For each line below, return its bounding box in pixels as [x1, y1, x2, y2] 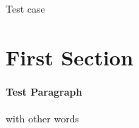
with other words [6, 110, 79, 125]
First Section [6, 42, 133, 71]
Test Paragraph [6, 84, 83, 98]
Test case [6, 1, 45, 15]
